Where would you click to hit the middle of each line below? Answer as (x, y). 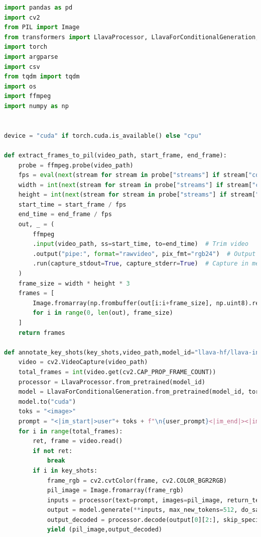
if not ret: (53, 451)
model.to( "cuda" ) (47, 401)
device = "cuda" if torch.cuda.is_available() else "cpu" (103, 136)
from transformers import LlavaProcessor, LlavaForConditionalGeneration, (132, 37)
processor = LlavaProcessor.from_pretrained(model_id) (112, 382)
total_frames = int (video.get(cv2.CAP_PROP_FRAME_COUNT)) (117, 372)
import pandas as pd (38, 8)
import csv (22, 67)
